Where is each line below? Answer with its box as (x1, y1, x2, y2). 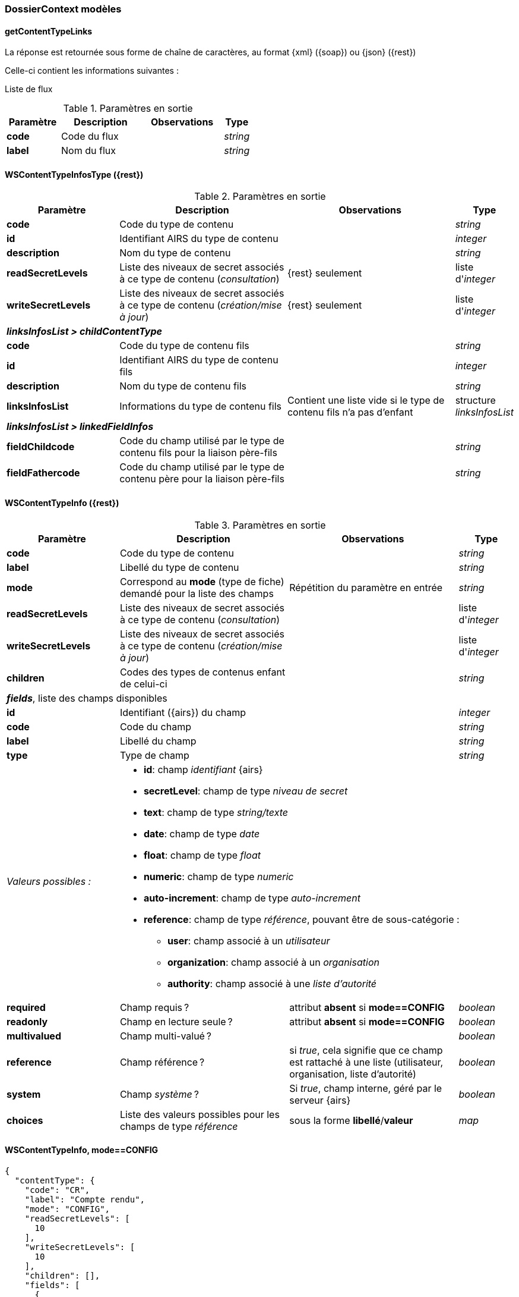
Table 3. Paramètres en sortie (194, 519, 326, 531)
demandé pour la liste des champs (119, 587, 274, 599)
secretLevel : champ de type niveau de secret (143, 784, 348, 797)
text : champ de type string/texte (143, 806, 289, 818)
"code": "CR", (24, 1185, 90, 1195)
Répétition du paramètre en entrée (289, 581, 443, 593)
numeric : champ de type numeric (143, 870, 294, 883)
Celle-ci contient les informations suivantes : (5, 65, 179, 76)
